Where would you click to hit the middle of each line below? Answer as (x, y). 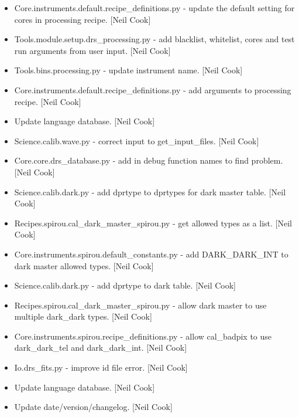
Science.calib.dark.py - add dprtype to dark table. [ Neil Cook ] (125, 285)
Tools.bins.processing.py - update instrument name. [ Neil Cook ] (128, 70)
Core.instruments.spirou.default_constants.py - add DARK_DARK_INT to (151, 254)
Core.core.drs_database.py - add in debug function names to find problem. (149, 160)
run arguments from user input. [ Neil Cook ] (92, 50)
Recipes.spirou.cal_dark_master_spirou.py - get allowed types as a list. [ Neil (153, 223)
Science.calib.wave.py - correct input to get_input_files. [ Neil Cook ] (137, 140)
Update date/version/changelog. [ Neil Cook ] (93, 407)
